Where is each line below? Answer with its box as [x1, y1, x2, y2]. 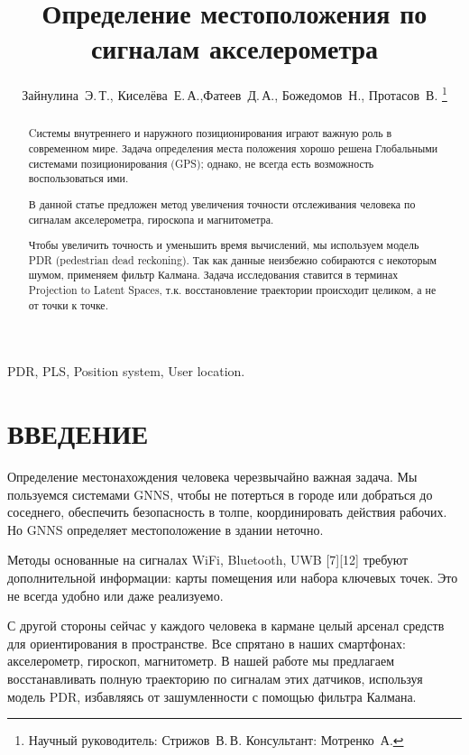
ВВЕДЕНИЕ [7, 415, 149, 452]
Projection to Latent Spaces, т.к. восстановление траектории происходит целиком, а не [28, 282, 437, 298]
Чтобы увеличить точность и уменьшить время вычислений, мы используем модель [28, 237, 419, 253]
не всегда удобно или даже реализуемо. [7, 585, 224, 604]
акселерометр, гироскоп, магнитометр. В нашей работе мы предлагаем [7, 651, 395, 670]
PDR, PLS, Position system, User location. [7, 362, 245, 381]
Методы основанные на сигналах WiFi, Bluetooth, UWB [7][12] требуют [7, 550, 409, 569]
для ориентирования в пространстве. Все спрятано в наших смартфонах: [7, 633, 406, 652]
